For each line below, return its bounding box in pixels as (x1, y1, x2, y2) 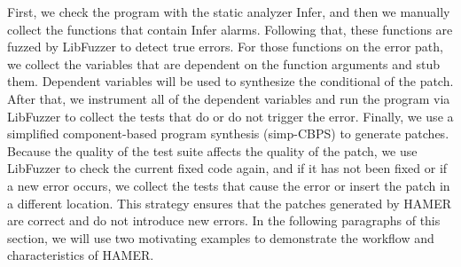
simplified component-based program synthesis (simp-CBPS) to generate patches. (7, 124, 449, 143)
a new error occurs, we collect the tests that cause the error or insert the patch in (7, 176, 450, 194)
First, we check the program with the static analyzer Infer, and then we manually (7, 3, 450, 20)
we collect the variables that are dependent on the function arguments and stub (7, 54, 441, 73)
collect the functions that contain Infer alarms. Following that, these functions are (7, 20, 453, 38)
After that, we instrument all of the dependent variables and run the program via (7, 89, 450, 107)
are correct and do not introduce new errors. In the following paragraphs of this (7, 211, 441, 230)
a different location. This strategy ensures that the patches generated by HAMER (7, 193, 452, 212)
